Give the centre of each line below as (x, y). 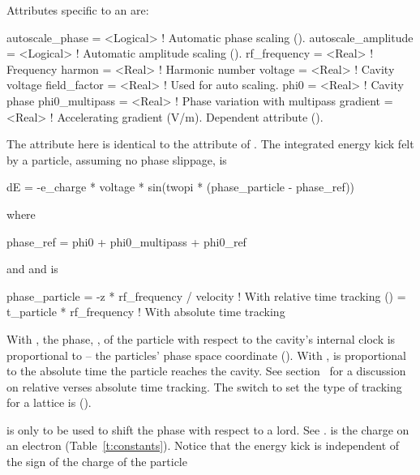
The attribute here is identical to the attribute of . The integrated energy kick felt (210, 144)
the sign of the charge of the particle (97, 462)
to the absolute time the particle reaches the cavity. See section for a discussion (206, 371)
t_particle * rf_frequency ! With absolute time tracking (146, 312)
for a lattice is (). (49, 402)
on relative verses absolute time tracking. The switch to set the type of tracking (204, 386)
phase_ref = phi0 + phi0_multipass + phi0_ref (126, 241)
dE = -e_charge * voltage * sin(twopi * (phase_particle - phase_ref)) (181, 187)
